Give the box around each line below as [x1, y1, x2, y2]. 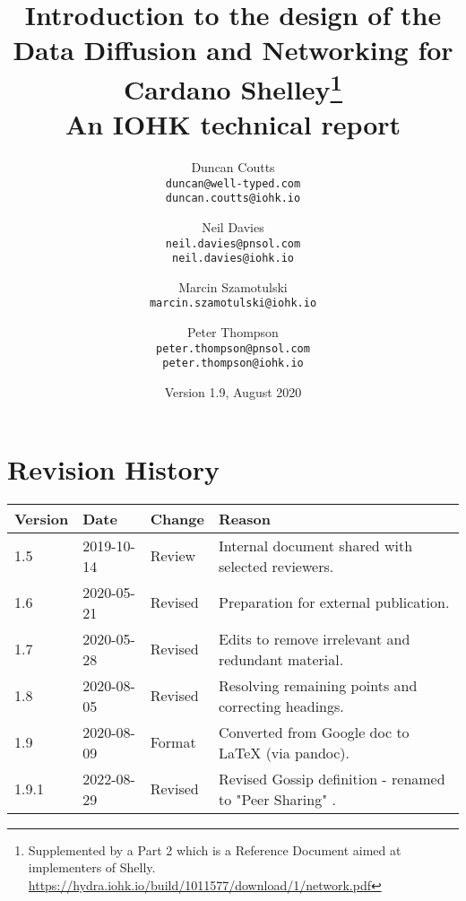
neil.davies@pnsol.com [165, 237, 301, 250]
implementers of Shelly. [28, 858, 156, 877]
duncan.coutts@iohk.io [165, 192, 301, 205]
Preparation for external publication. [218, 592, 450, 613]
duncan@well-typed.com [165, 177, 301, 190]
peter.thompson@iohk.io [162, 357, 304, 370]
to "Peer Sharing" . [218, 788, 336, 810]
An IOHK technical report [65, 106, 401, 143]
